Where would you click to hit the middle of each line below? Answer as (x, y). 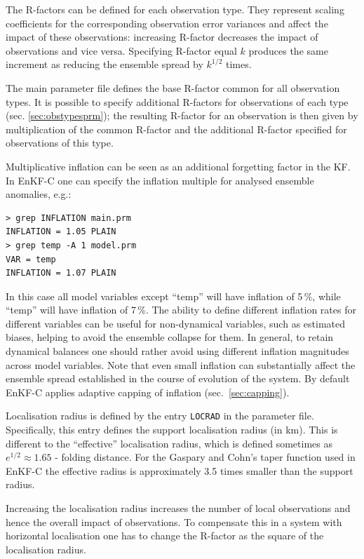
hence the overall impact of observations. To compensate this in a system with (174, 521)
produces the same (288, 50)
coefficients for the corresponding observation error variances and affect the (167, 23)
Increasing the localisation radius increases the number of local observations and (178, 508)
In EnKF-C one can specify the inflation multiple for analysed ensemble (160, 180)
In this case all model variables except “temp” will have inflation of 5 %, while (173, 296)
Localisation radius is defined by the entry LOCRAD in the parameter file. (160, 416)
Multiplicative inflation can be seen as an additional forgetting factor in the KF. (178, 166)
